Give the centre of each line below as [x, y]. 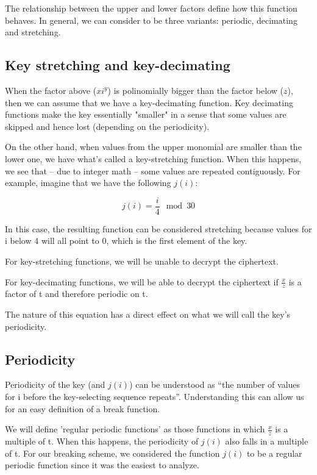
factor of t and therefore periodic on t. [77, 294]
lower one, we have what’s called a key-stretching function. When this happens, [153, 158]
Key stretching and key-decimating [118, 65]
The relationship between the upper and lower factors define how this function [151, 8]
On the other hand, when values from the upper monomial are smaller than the [153, 147]
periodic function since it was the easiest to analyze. [102, 465]
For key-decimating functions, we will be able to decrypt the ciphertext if [142, 281]
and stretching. [33, 32]
